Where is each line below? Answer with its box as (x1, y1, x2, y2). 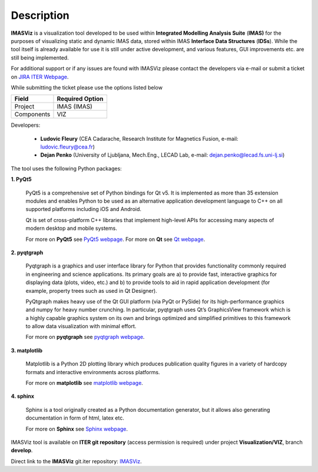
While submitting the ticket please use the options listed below (11, 84, 163, 91)
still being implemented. (11, 54, 69, 61)
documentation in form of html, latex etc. (25, 414, 125, 421)
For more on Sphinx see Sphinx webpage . (25, 425, 128, 433)
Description (11, 9, 70, 22)
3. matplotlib (11, 346, 43, 354)
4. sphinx (11, 392, 35, 400)
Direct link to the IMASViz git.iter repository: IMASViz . (11, 457, 143, 465)
